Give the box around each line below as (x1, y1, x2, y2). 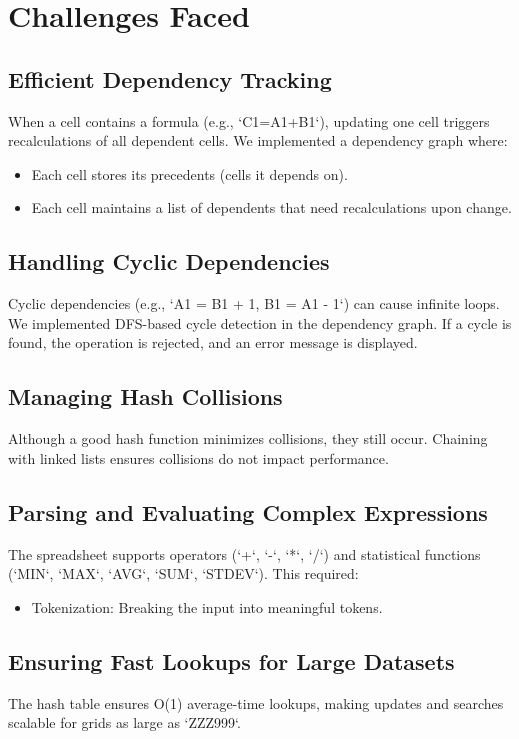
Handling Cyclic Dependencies (8, 246, 330, 277)
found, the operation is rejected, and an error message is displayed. (8, 332, 418, 353)
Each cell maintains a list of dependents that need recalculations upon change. (31, 197, 512, 218)
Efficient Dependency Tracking (8, 63, 332, 94)
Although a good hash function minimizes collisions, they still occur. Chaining (8, 428, 488, 449)
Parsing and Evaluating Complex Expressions (8, 496, 488, 527)
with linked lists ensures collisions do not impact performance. (8, 447, 389, 468)
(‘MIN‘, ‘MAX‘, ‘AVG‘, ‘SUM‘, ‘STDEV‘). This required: (8, 563, 359, 584)
